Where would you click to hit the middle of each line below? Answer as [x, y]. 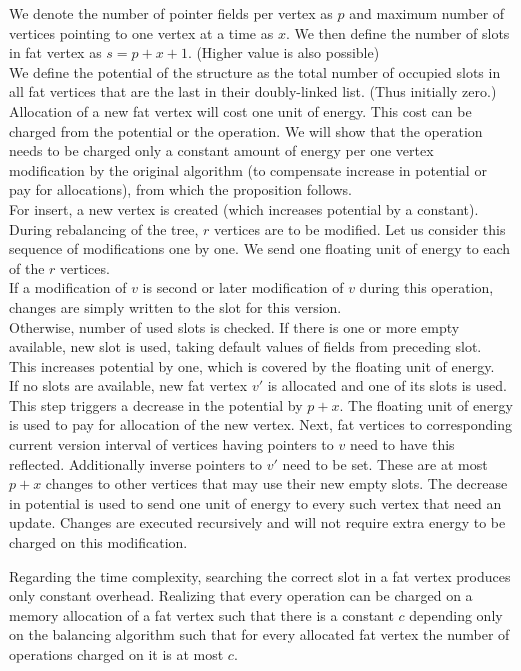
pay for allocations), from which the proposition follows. [180, 189]
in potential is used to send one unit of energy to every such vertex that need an [255, 502]
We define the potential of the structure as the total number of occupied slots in [255, 71]
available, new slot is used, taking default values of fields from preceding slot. [245, 346]
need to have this [402, 444]
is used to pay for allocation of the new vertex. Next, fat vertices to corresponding [260, 424]
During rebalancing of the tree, [104, 228]
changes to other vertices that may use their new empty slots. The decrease [276, 483]
